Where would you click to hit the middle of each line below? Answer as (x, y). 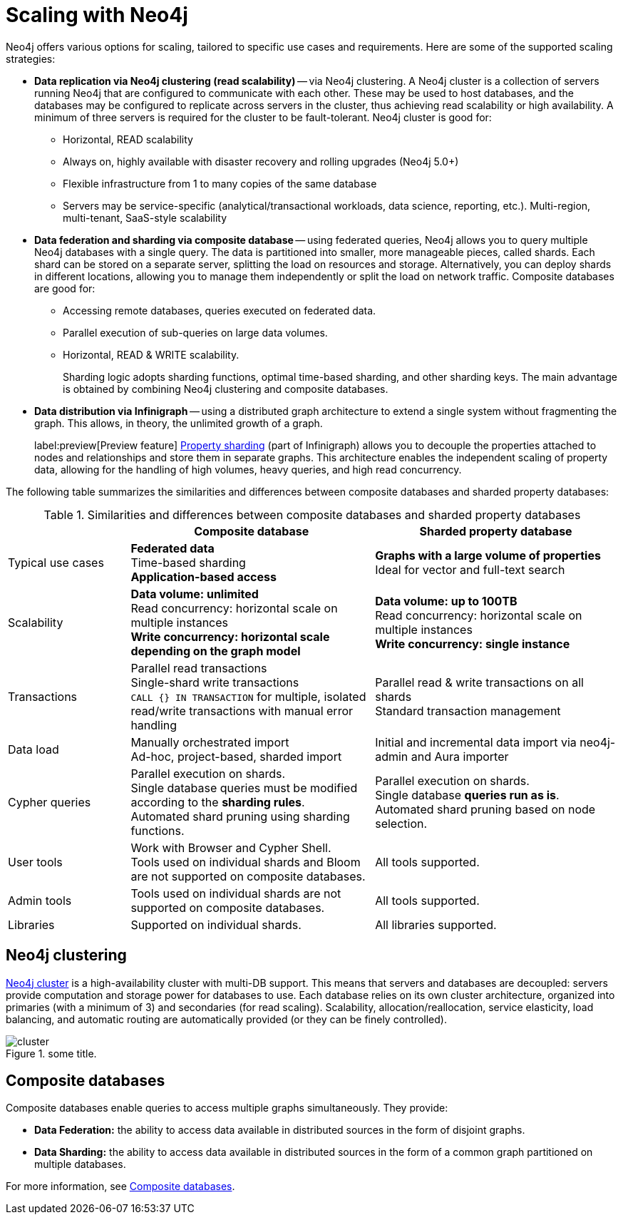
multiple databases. (80, 1164)
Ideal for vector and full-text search (470, 569)
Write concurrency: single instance (473, 644)
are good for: (65, 288)
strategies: (31, 58)
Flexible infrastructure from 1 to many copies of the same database (220, 183)
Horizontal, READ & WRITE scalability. (151, 354)
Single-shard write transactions (215, 682)
